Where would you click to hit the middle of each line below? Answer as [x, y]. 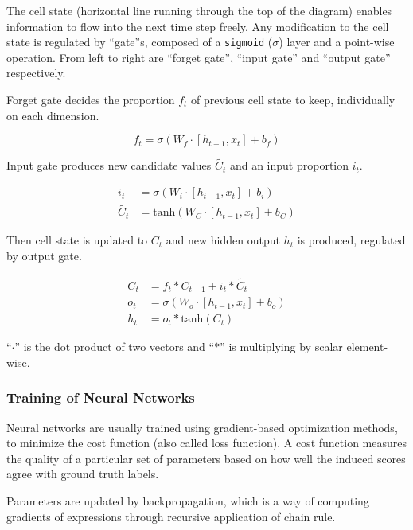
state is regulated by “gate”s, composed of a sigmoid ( [140, 42]
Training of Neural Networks [101, 397]
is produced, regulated [351, 240]
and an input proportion [289, 165]
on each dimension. [53, 115]
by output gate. [44, 255]
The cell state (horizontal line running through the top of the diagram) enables [199, 10]
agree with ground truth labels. [83, 474]
